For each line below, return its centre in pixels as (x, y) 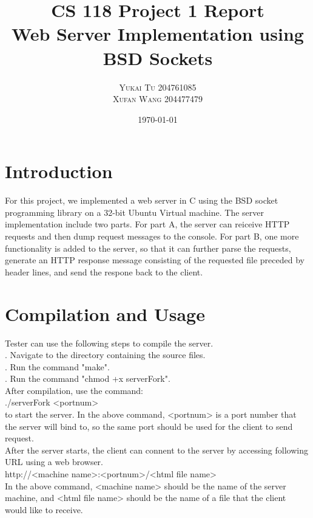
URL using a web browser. (54, 462)
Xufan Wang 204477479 (158, 99)
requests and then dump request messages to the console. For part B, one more (152, 236)
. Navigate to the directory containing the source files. (105, 355)
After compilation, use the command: (74, 390)
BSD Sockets (158, 57)
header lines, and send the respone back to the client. (104, 271)
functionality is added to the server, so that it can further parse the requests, (148, 248)
